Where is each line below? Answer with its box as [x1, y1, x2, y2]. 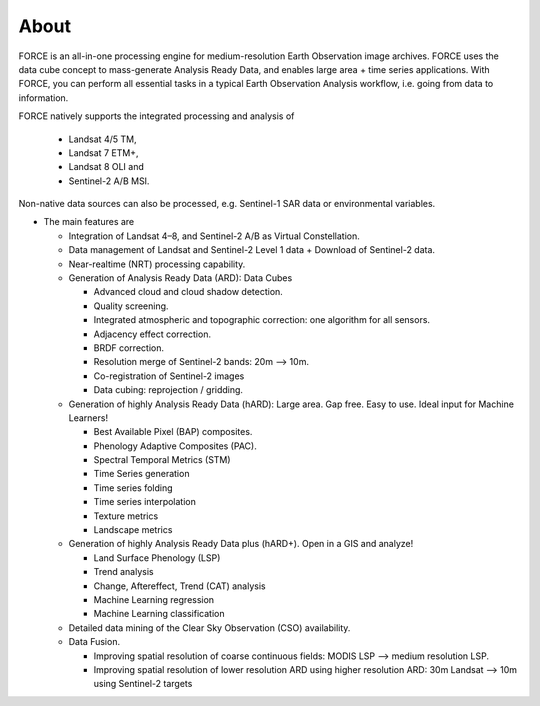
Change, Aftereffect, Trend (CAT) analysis [93, 580, 266, 592]
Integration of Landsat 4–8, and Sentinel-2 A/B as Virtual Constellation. [68, 230, 360, 242]
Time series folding [93, 481, 174, 494]
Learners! [68, 411, 109, 424]
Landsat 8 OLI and [68, 161, 145, 173]
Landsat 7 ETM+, [68, 146, 139, 159]
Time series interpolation [93, 496, 197, 508]
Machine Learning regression [93, 594, 215, 605]
